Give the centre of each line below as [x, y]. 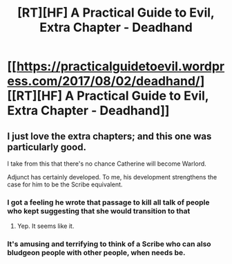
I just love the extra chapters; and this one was [109, 136]
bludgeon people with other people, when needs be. [96, 253]
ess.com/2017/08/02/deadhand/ [104, 81]
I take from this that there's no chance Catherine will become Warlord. [107, 164]
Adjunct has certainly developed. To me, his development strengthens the [112, 177]
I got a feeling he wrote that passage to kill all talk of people [108, 202]
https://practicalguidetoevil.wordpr [120, 67]
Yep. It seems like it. [46, 226]
